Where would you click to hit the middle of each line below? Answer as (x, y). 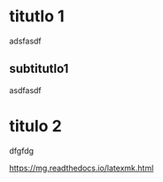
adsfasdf (25, 41)
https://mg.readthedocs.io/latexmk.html (81, 168)
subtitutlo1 (39, 69)
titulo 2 (35, 126)
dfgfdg (21, 150)
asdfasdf (25, 90)
